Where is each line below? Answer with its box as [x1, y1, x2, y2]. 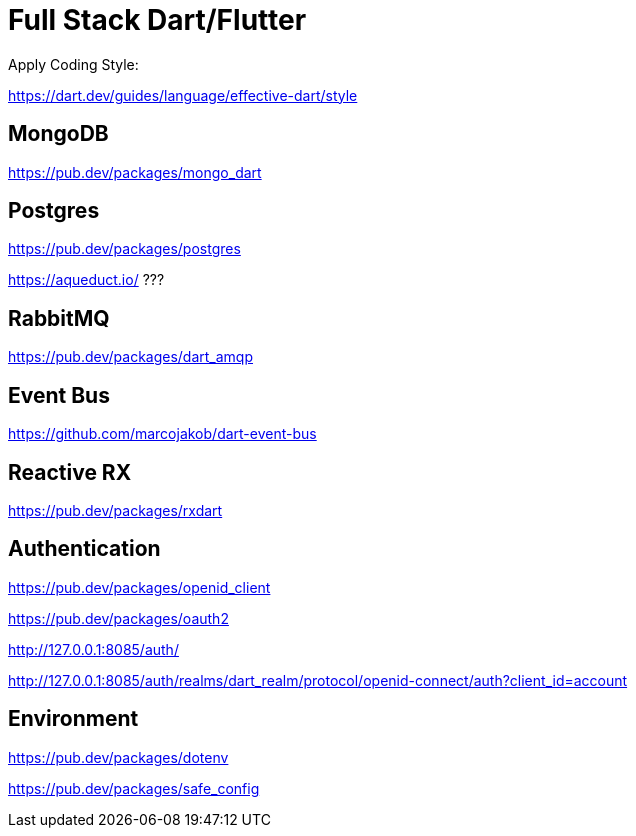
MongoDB [8, 121, 109, 147]
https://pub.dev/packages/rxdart [8, 501, 223, 519]
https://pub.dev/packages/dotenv [8, 748, 229, 766]
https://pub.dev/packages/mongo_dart [8, 163, 262, 181]
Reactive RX [8, 459, 132, 485]
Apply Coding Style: [8, 55, 139, 73]
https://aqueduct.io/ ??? [8, 271, 165, 289]
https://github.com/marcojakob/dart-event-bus [8, 425, 317, 443]
